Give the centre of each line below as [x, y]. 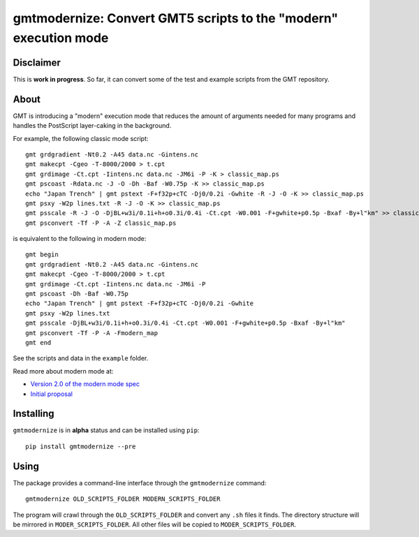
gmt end [38, 343]
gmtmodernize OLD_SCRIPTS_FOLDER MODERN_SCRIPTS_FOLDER [123, 499]
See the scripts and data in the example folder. [81, 358]
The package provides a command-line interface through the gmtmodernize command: [140, 483]
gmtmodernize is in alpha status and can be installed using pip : [106, 430]
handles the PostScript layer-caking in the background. [92, 126]
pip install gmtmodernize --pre [81, 446]
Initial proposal [52, 394]
